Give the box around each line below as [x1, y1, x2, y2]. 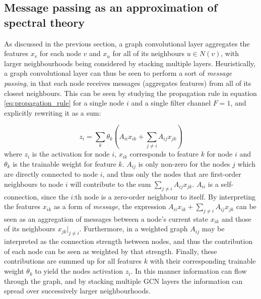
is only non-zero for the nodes [138, 158, 230, 169]
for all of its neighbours [112, 48, 184, 59]
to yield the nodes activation [35, 266, 123, 276]
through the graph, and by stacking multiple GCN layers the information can [4, 275, 243, 286]
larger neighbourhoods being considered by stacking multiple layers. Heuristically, [4, 58, 256, 68]
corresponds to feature [129, 148, 199, 159]
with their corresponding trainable [150, 256, 256, 266]
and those [221, 213, 251, 224]
